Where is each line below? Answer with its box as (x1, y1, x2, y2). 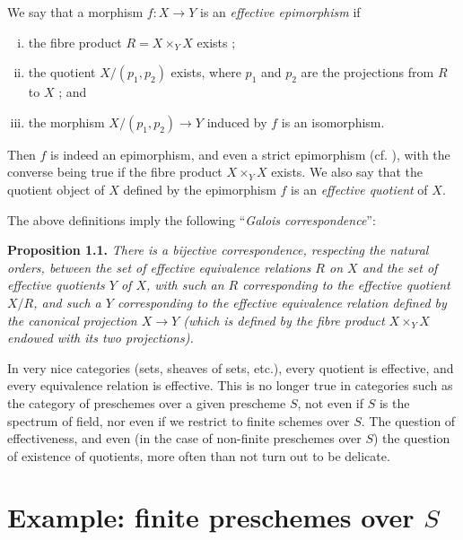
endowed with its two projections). (7, 328, 194, 347)
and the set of (362, 257, 438, 276)
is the (379, 393, 410, 412)
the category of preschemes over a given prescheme (7, 393, 286, 412)
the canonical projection (7, 310, 137, 329)
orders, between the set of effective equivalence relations (7, 257, 311, 276)
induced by (206, 112, 267, 131)
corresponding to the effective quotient (242, 275, 450, 294)
